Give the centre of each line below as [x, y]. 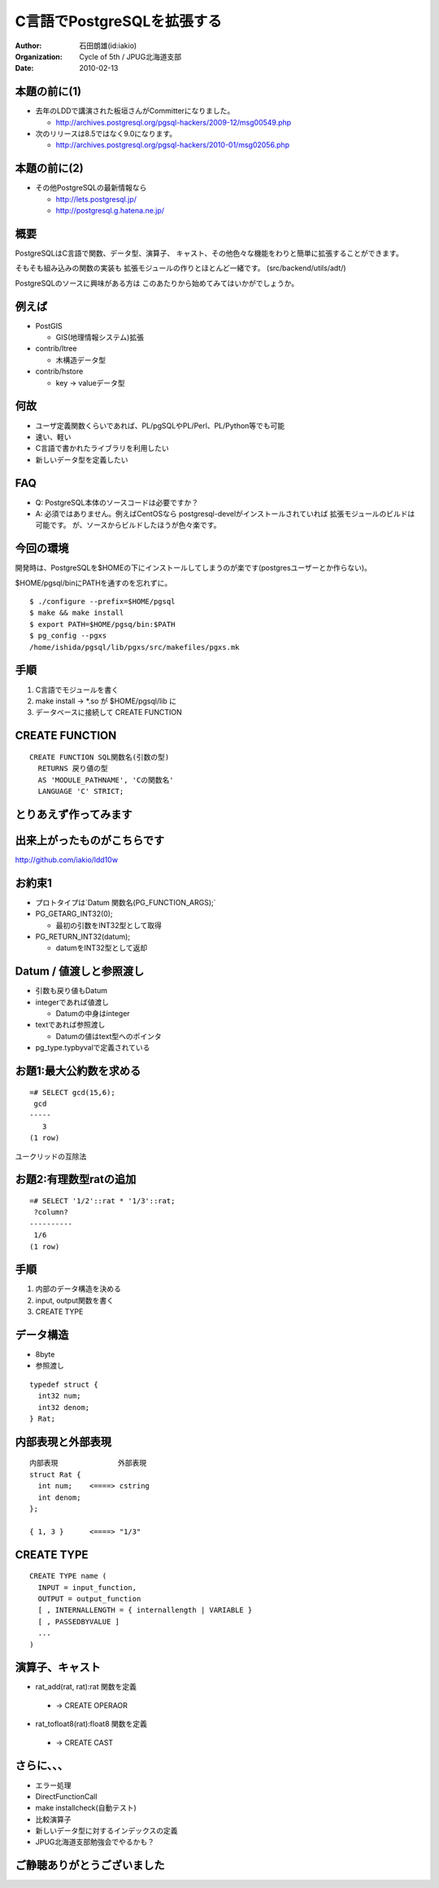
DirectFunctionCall [66, 1796]
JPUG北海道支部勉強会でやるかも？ [95, 1842]
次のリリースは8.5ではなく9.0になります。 [106, 134]
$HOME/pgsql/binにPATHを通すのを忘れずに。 [93, 583]
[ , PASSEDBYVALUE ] [79, 1621]
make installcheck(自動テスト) [86, 1808]
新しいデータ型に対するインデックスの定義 [106, 1831]
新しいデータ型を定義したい [82, 459]
